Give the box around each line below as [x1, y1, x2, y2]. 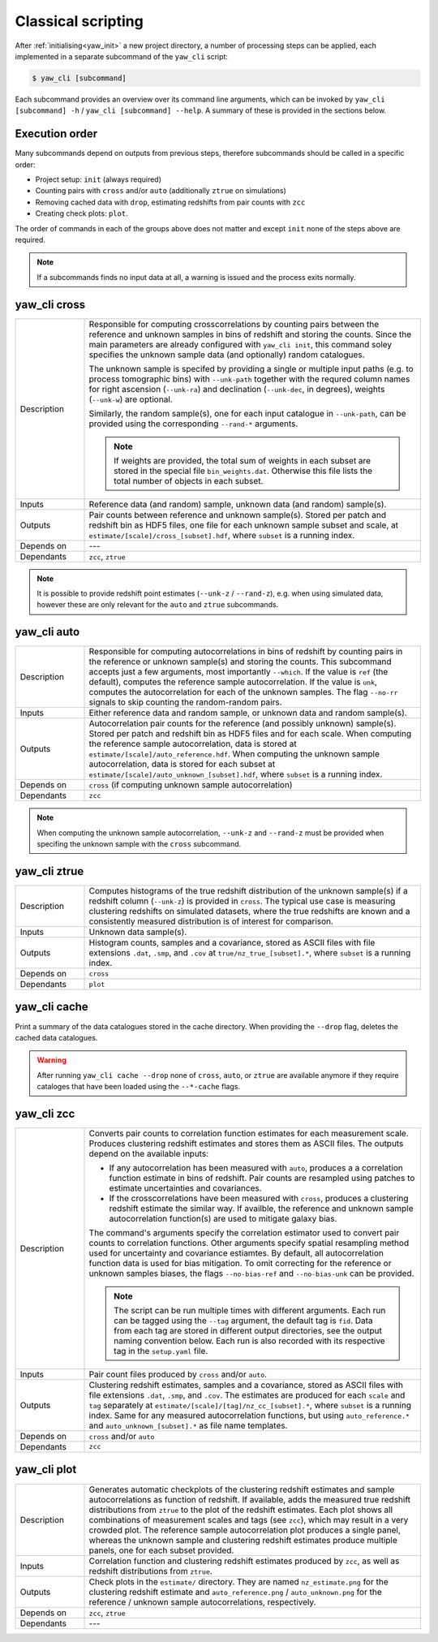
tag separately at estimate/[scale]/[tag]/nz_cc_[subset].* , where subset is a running [88, 1399, 411, 1411]
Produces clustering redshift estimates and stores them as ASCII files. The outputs [88, 1137, 404, 1149]
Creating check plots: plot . [35, 209, 129, 218]
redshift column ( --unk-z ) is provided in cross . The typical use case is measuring [88, 895, 396, 907]
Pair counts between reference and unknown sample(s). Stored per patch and [88, 509, 387, 520]
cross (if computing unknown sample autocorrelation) [88, 779, 293, 791]
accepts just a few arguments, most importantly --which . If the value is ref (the [88, 666, 389, 678]
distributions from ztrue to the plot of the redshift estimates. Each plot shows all [88, 1504, 393, 1515]
